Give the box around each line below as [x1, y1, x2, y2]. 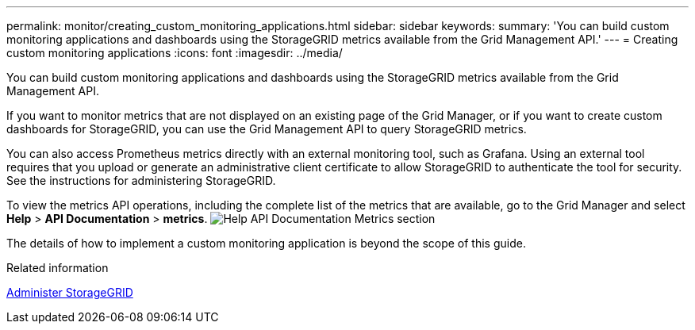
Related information [6, 261, 109, 274]
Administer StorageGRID [6, 286, 133, 299]
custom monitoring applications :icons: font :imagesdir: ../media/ [6, 46, 343, 59]
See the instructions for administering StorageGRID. [6, 174, 276, 187]
